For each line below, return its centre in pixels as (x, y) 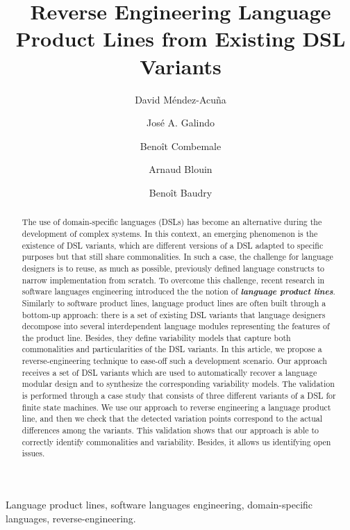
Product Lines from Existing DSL (181, 39)
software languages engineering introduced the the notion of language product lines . (178, 291)
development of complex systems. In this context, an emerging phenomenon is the (170, 233)
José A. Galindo (181, 123)
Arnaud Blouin (181, 169)
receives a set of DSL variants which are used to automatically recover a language (169, 372)
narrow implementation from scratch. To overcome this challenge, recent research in (173, 280)
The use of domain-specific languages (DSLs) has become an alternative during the (172, 222)
